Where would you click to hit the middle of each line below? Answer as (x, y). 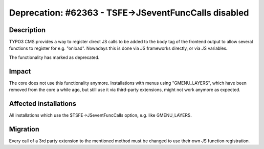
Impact (20, 71)
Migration (24, 129)
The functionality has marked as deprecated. (54, 57)
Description (27, 30)
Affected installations (43, 103)
